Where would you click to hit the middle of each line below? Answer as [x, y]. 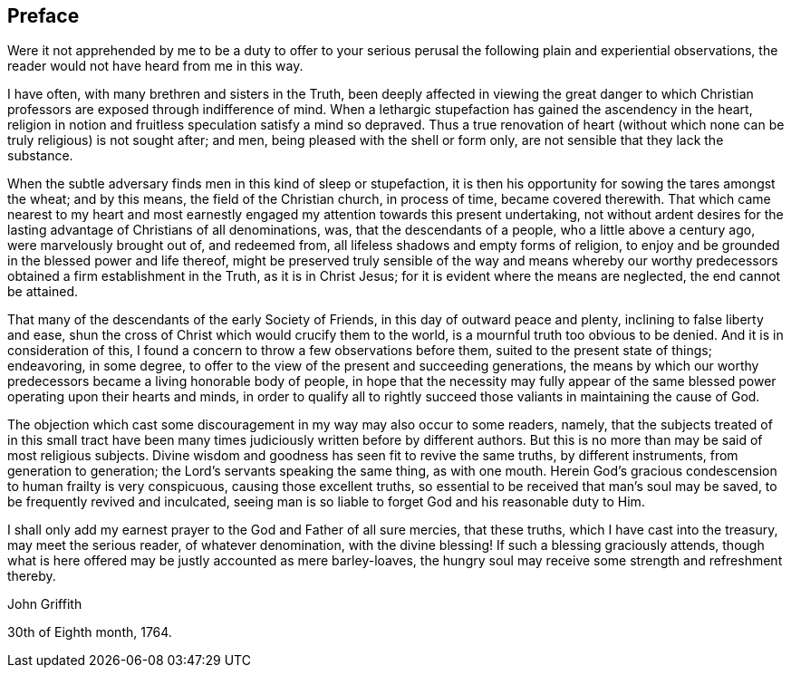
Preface [43, 16]
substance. [40, 156]
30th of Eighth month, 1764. [90, 632]
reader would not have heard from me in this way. [155, 66]
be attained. [43, 292]
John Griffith [45, 604]
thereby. [32, 576]
